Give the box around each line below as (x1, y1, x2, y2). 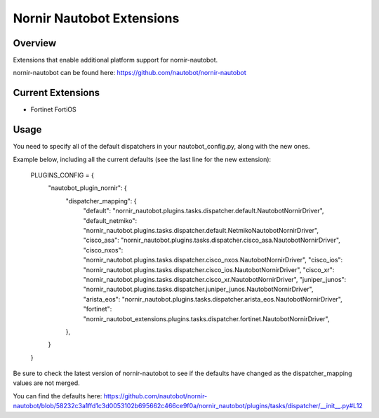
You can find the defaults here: (13, 391, 102, 400)
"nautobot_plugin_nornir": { (48, 184, 128, 192)
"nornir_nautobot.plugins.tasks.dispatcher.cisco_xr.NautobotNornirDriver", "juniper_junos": (83, 275, 347, 283)
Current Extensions (13, 87, 100, 99)
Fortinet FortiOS (30, 105, 77, 114)
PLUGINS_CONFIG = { (30, 171, 94, 180)
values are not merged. (13, 379, 80, 387)
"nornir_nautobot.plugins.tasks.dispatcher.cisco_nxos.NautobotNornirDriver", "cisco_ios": (83, 256, 343, 264)
